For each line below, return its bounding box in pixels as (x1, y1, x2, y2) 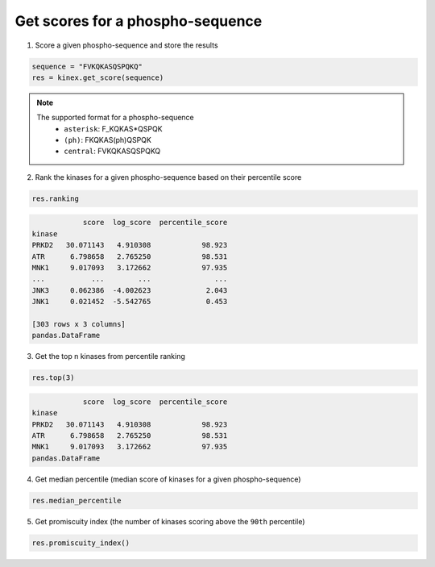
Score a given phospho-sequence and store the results (35, 40, 218, 50)
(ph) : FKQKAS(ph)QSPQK (64, 135, 152, 145)
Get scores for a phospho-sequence (14, 12, 263, 30)
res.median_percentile (31, 496, 122, 505)
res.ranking (31, 194, 80, 203)
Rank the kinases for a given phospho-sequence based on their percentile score (35, 172, 302, 181)
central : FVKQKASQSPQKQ (64, 146, 161, 156)
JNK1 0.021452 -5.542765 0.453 (31, 297, 228, 306)
